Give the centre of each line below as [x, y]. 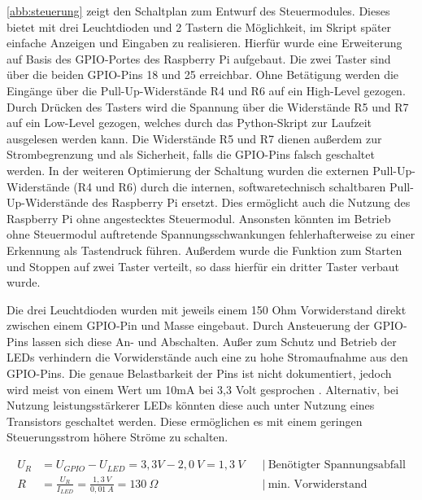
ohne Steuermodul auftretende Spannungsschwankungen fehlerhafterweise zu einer [211, 234]
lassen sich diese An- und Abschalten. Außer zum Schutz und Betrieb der [214, 341]
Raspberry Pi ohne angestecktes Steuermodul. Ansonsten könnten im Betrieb [199, 218]
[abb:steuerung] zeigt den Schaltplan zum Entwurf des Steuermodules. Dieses [198, 11]
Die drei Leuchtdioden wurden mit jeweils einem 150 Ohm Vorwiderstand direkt [207, 309]
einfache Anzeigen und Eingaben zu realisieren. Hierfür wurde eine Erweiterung [204, 43]
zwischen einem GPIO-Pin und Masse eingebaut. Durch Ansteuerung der [188, 325]
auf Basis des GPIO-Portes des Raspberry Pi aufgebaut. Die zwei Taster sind [199, 58]
